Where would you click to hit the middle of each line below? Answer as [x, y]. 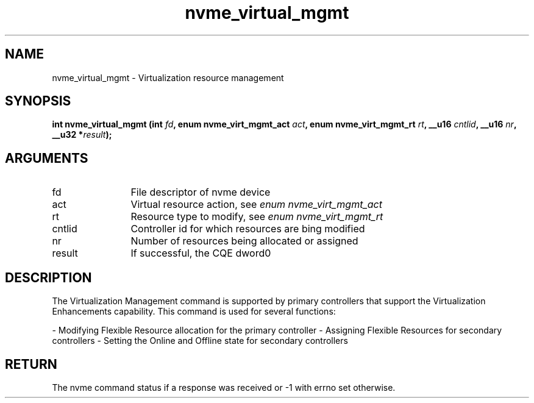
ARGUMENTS [47, 158]
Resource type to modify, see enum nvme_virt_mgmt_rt [257, 217]
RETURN [31, 364]
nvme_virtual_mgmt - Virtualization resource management [168, 77]
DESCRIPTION [48, 277]
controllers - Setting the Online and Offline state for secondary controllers [200, 341]
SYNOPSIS [38, 101]
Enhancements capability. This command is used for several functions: [194, 312]
